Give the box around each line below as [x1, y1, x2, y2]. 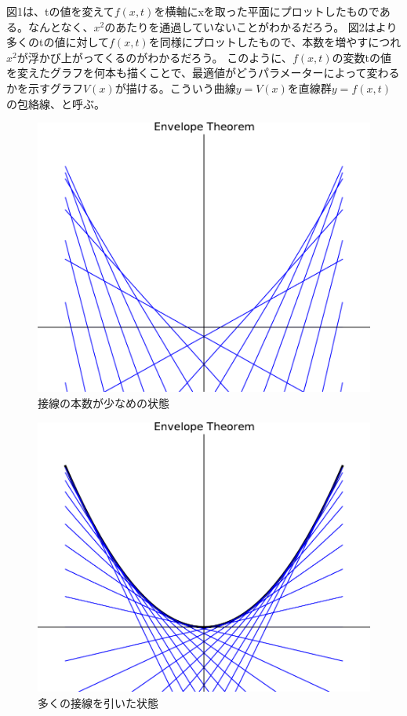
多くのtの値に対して [6, 34, 110, 50]
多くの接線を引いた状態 [38, 694, 158, 711]
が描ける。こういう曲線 [114, 79, 236, 96]
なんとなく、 [27, 18, 94, 35]
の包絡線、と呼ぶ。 [6, 95, 105, 111]
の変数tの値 [332, 49, 391, 65]
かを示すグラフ [6, 79, 83, 96]
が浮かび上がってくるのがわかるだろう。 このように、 [16, 49, 293, 65]
